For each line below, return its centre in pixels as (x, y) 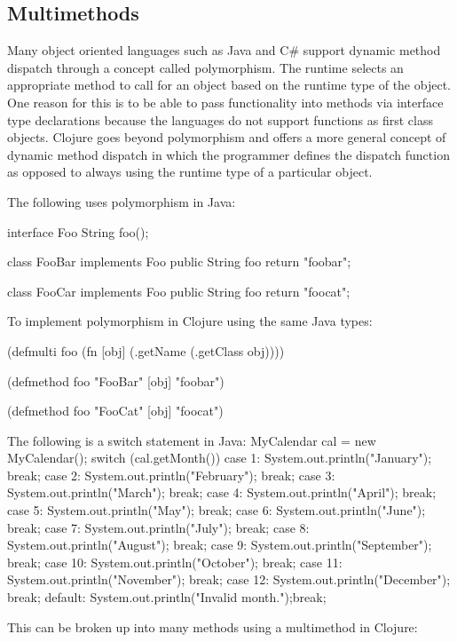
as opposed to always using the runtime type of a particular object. (190, 172)
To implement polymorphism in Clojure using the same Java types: (190, 321)
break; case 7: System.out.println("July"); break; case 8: (158, 527)
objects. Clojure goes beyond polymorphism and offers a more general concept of (227, 137)
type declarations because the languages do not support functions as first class (220, 119)
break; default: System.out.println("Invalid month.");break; (167, 597)
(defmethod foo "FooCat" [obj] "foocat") (115, 411)
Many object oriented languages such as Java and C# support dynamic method (224, 50)
